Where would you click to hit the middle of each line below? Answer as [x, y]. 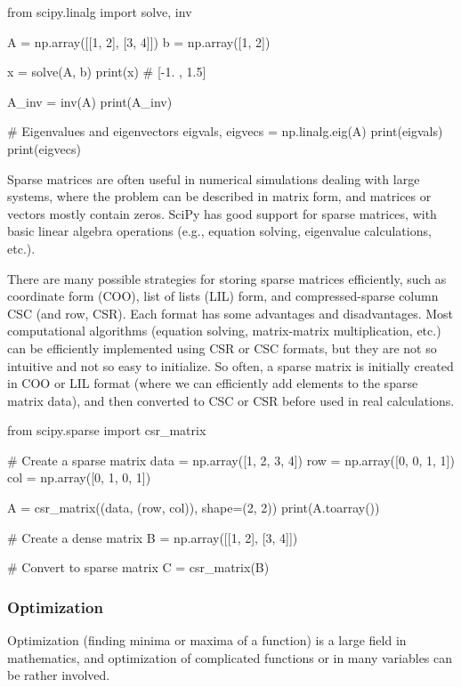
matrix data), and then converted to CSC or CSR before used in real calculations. [231, 400]
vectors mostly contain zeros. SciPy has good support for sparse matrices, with [222, 213]
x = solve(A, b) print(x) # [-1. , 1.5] [107, 72]
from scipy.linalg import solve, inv [100, 12]
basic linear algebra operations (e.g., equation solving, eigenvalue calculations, [219, 231]
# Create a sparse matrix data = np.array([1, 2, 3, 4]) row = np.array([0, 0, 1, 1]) [231, 460]
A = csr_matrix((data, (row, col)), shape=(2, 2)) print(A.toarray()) [194, 508]
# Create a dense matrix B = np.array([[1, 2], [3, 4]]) [153, 537]
